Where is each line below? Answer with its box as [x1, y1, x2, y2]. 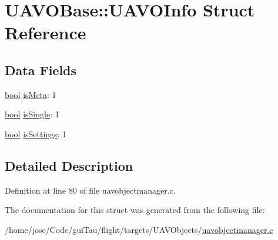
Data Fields [5, 60, 77, 79]
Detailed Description [5, 156, 133, 174]
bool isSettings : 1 [5, 127, 67, 140]
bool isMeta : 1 [5, 88, 56, 100]
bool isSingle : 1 [5, 108, 59, 120]
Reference [5, 21, 86, 45]
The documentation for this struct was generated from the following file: [5, 204, 265, 216]
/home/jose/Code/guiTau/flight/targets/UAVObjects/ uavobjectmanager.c [5, 223, 273, 235]
